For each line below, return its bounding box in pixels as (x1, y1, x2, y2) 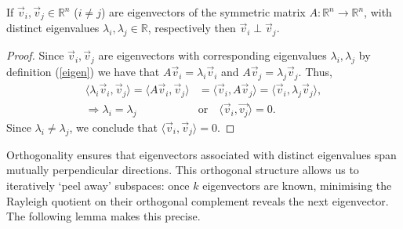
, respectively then (147, 20, 236, 36)
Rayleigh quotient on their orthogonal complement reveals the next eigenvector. (6, 192, 389, 209)
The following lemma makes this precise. (6, 208, 201, 224)
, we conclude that (69, 118, 158, 135)
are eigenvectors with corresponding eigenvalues (98, 47, 327, 64)
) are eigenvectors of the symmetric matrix (100, 4, 306, 20)
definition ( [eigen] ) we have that (6, 64, 160, 80)
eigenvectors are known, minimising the (202, 176, 392, 193)
